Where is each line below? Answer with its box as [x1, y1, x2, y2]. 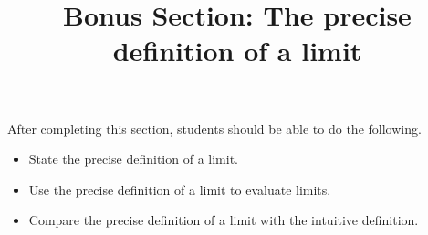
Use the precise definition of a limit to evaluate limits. [28, 179, 331, 199]
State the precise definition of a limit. [28, 149, 238, 169]
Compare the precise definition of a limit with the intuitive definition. [28, 210, 419, 230]
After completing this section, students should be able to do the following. [7, 118, 422, 138]
